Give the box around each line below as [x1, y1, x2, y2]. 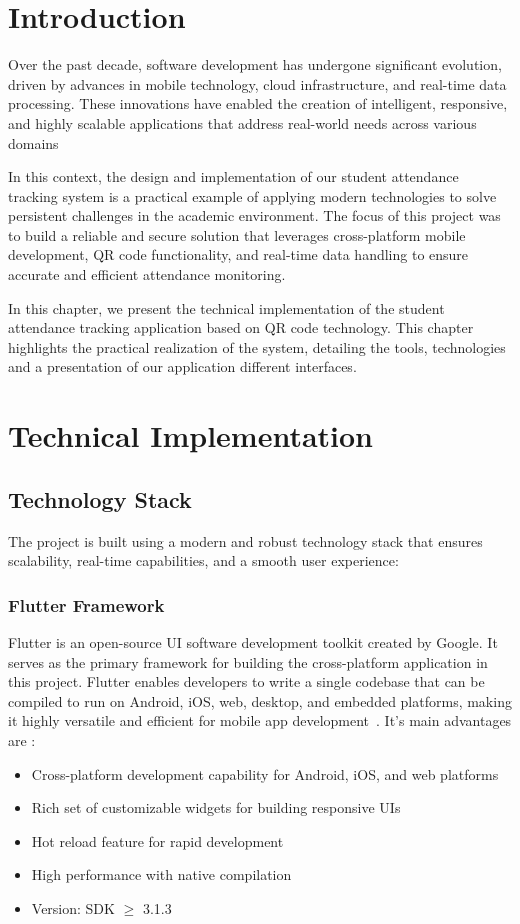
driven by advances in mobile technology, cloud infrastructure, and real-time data [8, 73, 507, 94]
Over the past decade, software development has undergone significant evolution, [8, 54, 502, 75]
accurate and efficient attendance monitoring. [8, 264, 286, 285]
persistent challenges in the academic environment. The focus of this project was [8, 205, 501, 226]
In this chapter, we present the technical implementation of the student [8, 297, 445, 318]
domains [8, 132, 59, 153]
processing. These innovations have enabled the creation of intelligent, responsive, [8, 93, 508, 114]
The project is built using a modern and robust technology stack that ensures [8, 530, 483, 551]
